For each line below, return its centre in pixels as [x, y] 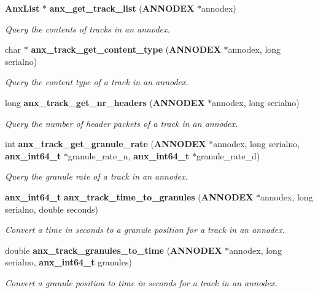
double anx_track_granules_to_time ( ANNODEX [114, 250]
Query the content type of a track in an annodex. [97, 82]
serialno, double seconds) [52, 209]
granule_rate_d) [228, 155]
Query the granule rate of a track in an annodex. [96, 176]
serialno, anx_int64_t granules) [68, 262]
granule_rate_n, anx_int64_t [129, 155]
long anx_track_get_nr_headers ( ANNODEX [105, 102]
